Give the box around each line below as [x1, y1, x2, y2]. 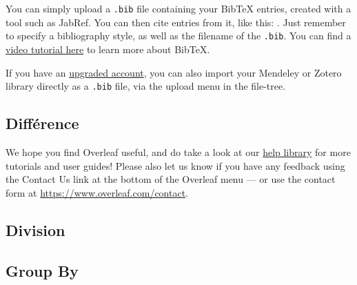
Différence [6, 112, 79, 134]
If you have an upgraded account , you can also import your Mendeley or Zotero [6, 65, 342, 79]
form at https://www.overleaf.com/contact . [6, 185, 189, 199]
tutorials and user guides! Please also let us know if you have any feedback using [6, 158, 345, 173]
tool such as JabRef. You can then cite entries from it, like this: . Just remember [6, 14, 346, 29]
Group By [6, 259, 79, 281]
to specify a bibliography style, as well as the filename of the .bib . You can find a [6, 28, 351, 43]
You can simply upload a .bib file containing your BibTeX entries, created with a [6, 1, 351, 15]
